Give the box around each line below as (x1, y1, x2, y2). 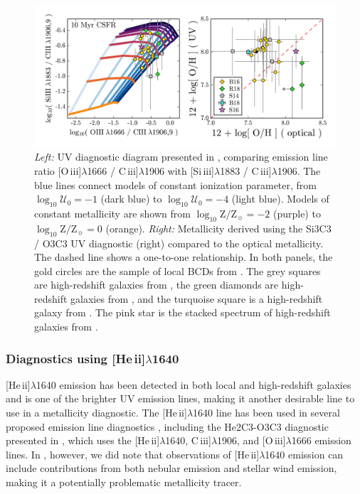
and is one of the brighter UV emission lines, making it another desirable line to (6, 391, 355, 406)
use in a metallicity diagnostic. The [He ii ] (6, 405, 187, 420)
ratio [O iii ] (34, 163, 82, 178)
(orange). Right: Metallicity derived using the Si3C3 (105, 220, 332, 235)
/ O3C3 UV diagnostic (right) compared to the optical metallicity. (34, 235, 324, 250)
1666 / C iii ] (87, 163, 139, 178)
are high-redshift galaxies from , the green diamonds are (34, 277, 279, 292)
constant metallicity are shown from (34, 205, 191, 220)
